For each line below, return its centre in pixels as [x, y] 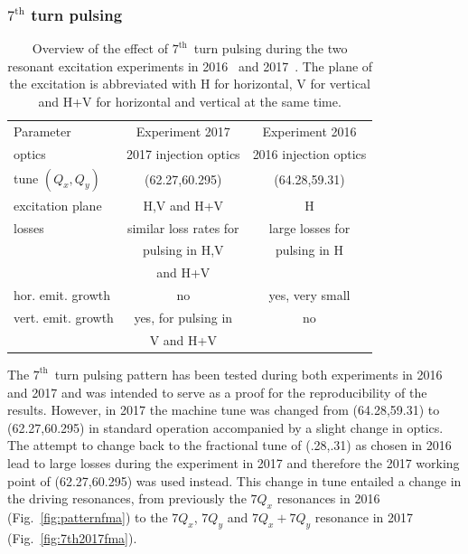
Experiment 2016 [309, 131]
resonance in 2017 [364, 516]
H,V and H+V [183, 205]
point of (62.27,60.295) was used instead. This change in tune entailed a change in [234, 480]
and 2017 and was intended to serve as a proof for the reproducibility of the [217, 392]
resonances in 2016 [328, 498]
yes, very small [309, 295]
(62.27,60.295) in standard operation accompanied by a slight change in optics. [225, 427]
